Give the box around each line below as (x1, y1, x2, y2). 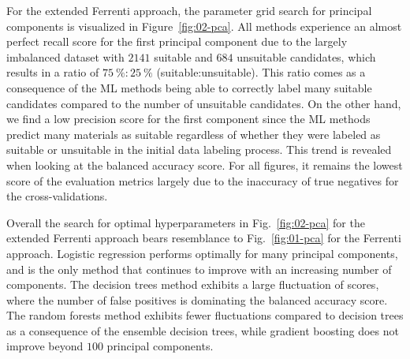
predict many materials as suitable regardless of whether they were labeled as (6, 125, 381, 142)
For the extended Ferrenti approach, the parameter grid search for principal (6, 2, 372, 18)
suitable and (154, 48, 213, 65)
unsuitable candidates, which (237, 48, 376, 65)
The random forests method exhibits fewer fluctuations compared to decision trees (6, 307, 404, 323)
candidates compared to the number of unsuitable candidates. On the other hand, (6, 95, 401, 111)
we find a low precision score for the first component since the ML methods (6, 110, 371, 127)
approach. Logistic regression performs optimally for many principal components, (6, 245, 398, 261)
